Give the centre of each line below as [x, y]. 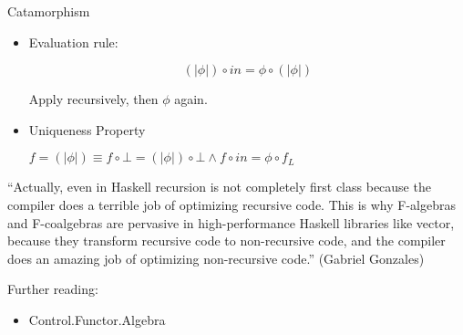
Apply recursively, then [93, 99]
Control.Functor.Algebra [97, 319]
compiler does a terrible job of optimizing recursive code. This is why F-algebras [231, 204]
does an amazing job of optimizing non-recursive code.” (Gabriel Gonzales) [216, 258]
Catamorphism [49, 11]
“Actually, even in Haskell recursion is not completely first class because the [219, 187]
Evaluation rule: [73, 42]
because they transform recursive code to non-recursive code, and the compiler [226, 241]
